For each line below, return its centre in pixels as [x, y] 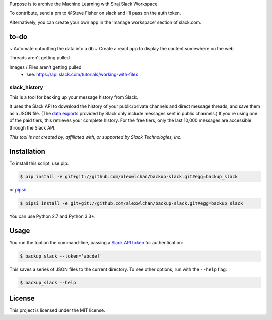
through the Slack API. [32, 127]
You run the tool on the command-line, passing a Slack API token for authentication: [96, 242]
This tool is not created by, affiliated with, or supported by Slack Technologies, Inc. [96, 137]
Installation [27, 151]
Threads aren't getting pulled [40, 58]
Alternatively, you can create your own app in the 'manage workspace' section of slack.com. [105, 22]
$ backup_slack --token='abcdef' [61, 256]
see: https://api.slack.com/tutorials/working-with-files [82, 74]
